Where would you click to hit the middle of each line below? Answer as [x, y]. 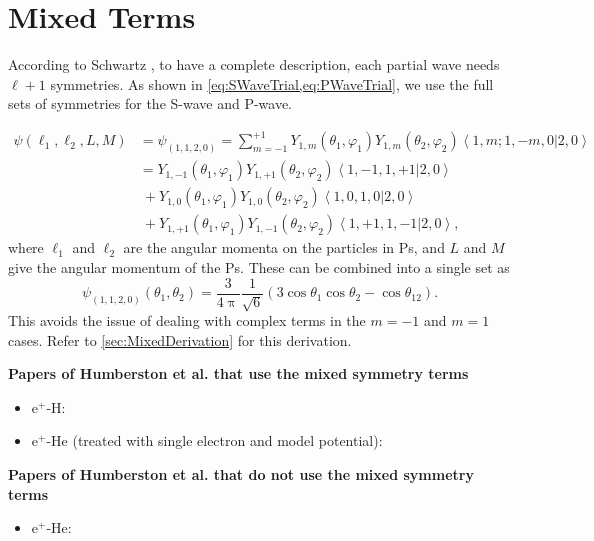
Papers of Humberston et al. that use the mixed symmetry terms [238, 373]
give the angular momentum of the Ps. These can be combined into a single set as [259, 266]
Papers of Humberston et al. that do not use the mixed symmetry [241, 474]
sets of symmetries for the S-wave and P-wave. [150, 103]
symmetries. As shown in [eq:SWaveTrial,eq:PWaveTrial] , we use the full [272, 83]
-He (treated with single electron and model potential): [214, 440]
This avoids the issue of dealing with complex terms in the [187, 320]
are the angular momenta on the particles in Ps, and [284, 247]
